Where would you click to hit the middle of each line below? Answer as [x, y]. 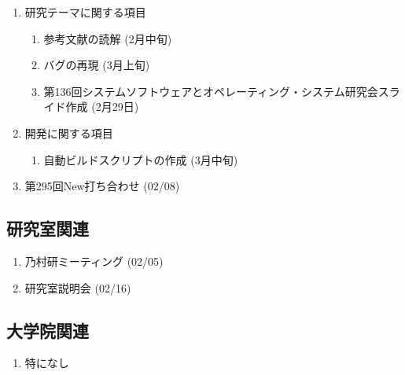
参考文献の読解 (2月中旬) [108, 38]
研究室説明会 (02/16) [78, 287]
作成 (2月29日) [102, 107]
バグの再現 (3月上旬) [97, 65]
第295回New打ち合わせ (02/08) [102, 186]
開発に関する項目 [69, 132]
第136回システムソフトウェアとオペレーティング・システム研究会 [211, 91]
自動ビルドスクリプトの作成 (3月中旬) [141, 159]
